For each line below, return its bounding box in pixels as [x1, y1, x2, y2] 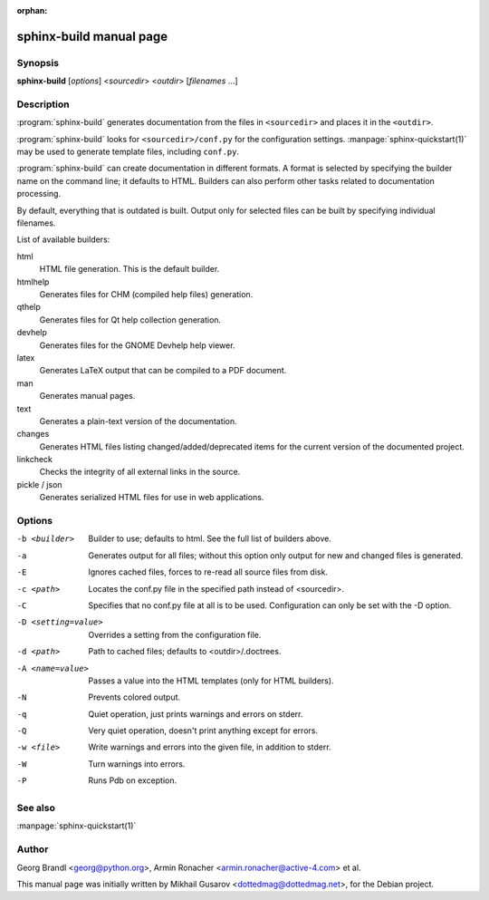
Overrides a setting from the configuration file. [88, 629, 262, 640]
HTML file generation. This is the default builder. [39, 264, 220, 275]
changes [16, 429, 50, 440]
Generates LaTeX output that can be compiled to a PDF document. [39, 365, 287, 376]
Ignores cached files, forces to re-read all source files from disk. [88, 566, 328, 577]
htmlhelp [16, 276, 50, 287]
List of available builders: [16, 234, 110, 245]
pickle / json [16, 479, 62, 489]
